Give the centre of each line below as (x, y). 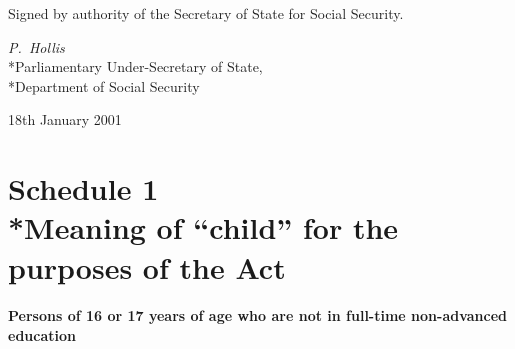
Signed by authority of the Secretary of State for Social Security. (206, 13)
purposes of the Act (147, 266)
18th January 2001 (65, 119)
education (42, 334)
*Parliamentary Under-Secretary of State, (135, 66)
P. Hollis (36, 46)
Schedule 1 (83, 188)
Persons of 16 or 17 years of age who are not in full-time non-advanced (258, 315)
